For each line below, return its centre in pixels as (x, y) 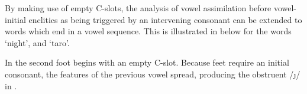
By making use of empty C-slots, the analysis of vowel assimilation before (138, 8)
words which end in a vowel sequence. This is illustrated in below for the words (148, 31)
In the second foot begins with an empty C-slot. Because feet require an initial (147, 62)
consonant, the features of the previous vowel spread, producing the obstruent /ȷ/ (153, 74)
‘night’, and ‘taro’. (37, 42)
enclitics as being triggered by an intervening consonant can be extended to (165, 19)
